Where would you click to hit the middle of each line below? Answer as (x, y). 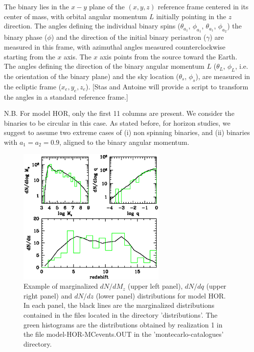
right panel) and (48, 295)
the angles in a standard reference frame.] (66, 96)
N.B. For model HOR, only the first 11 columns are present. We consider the (119, 113)
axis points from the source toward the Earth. (168, 56)
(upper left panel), (155, 286)
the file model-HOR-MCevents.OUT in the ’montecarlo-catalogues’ (124, 334)
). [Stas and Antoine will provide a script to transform (167, 86)
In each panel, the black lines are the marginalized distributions (119, 305)
